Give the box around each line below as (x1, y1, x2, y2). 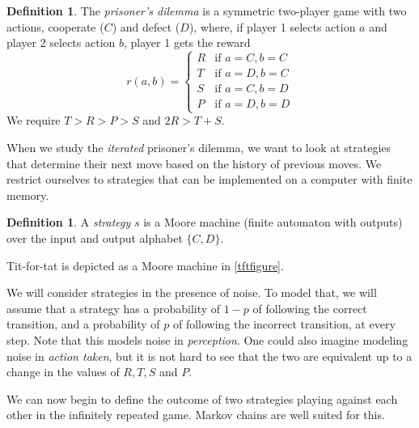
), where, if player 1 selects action (188, 18, 356, 35)
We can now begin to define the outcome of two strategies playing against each (6, 390, 398, 407)
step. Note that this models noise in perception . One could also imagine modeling (6, 331, 408, 348)
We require (6, 112, 61, 129)
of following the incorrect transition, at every (172, 316, 396, 333)
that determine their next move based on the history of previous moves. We (6, 155, 382, 172)
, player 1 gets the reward (124, 34, 251, 51)
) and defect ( (112, 18, 180, 35)
